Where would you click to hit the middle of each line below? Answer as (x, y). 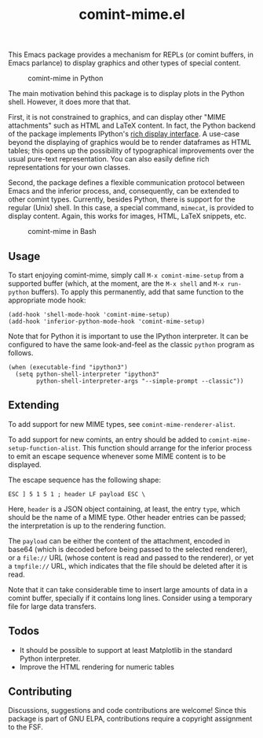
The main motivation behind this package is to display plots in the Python (126, 94)
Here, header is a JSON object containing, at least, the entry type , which (124, 509)
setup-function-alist (44, 448)
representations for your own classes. (69, 168)
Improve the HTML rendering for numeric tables (97, 666)
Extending (34, 405)
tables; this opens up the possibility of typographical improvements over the (131, 150)
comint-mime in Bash (62, 232)
